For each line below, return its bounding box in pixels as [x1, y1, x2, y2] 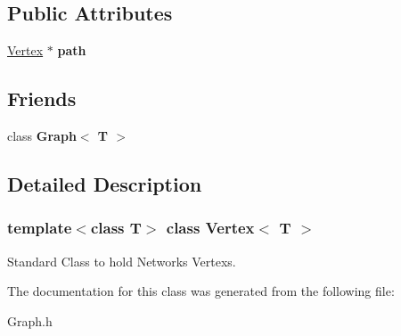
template [7, 217, 72, 239]
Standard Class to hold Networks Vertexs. [7, 251, 236, 270]
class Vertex [166, 217, 255, 239]
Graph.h [7, 311, 53, 330]
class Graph [7, 127, 77, 144]
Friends [7, 85, 77, 112]
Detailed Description [7, 169, 202, 197]
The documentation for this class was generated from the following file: [7, 282, 395, 300]
